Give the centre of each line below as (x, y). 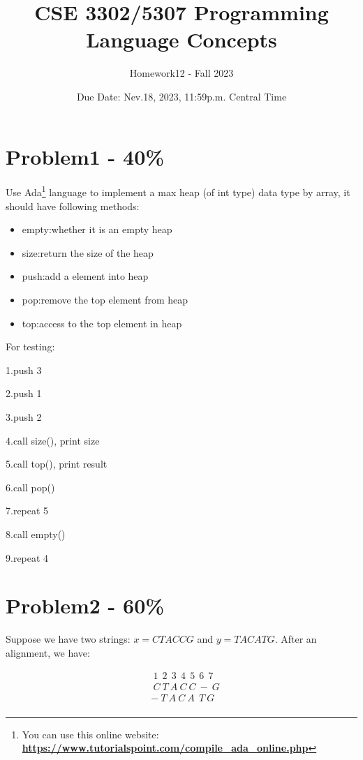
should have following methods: (73, 206)
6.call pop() (30, 487)
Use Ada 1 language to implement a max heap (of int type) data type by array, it (178, 191)
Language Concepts (181, 39)
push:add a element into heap (85, 276)
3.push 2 (24, 417)
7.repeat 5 (27, 511)
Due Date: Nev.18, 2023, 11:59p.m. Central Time (181, 96)
